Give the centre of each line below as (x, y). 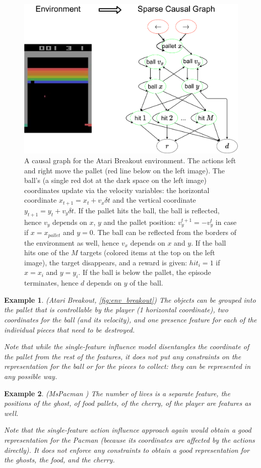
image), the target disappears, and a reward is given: (106, 262)
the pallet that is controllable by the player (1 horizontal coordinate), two (116, 310)
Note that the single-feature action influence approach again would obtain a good (128, 430)
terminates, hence (51, 283)
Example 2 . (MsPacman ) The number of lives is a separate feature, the (117, 393)
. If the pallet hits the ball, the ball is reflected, (147, 210)
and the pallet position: (140, 222)
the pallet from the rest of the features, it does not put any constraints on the (123, 356)
